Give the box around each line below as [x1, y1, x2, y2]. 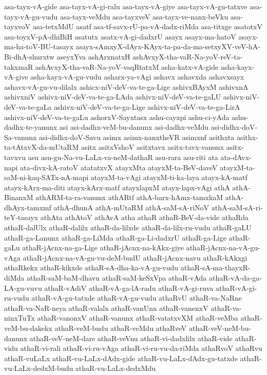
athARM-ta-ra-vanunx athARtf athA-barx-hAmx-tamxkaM [35, 192, 223, 203]
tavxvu [4, 151, 26, 162]
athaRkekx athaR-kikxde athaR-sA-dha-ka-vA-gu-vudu [4, 262, 179, 273]
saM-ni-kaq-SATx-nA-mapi [4, 172, 89, 183]
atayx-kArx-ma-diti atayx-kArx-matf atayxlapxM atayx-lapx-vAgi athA [4, 182, 230, 192]
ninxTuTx [4, 312, 35, 323]
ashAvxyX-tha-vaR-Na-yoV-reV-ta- [132, 51, 243, 62]
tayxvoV [4, 21, 31, 32]
